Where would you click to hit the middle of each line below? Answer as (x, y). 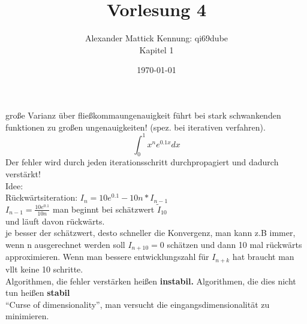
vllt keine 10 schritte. (44, 269)
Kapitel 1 (156, 49)
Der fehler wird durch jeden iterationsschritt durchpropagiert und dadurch (142, 162)
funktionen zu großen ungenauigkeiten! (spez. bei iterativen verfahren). (136, 127)
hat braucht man (263, 257)
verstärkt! (23, 173)
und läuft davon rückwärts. (55, 221)
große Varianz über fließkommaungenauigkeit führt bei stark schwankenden (143, 115)
